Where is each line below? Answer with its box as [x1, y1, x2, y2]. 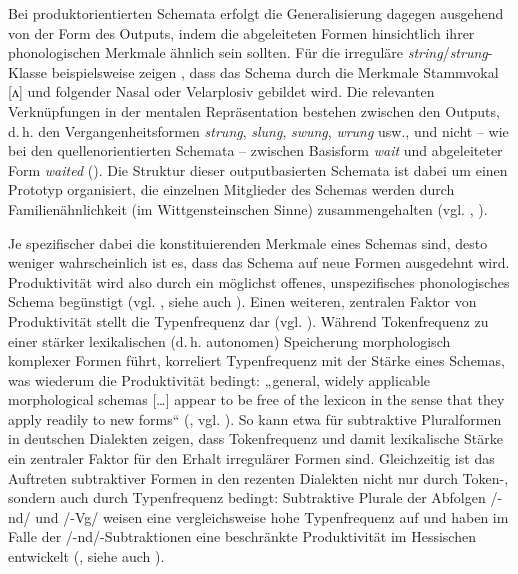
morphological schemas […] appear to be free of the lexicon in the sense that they [8, 389, 505, 410]
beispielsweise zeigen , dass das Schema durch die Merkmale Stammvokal [51, 61, 499, 82]
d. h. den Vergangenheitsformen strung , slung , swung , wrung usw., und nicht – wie [8, 120, 509, 141]
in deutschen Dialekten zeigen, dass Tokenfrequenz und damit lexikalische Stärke [8, 428, 503, 449]
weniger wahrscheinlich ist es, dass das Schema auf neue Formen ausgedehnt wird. [8, 252, 510, 273]
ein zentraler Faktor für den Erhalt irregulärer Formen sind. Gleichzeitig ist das [8, 448, 495, 469]
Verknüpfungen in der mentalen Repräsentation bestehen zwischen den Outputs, [8, 100, 500, 121]
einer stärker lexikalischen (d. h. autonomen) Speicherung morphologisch [8, 330, 451, 351]
